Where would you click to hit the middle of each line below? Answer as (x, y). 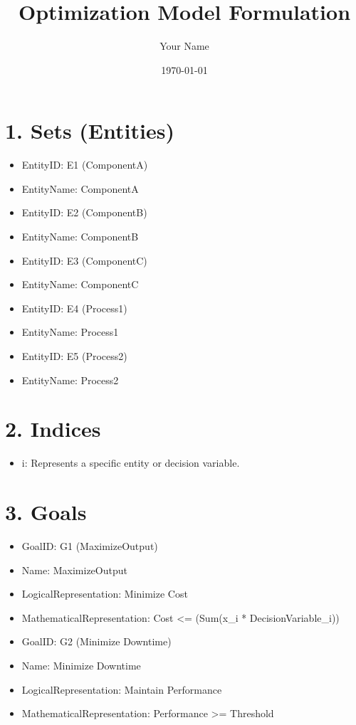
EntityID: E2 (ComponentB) (84, 212)
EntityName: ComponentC (80, 284)
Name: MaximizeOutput (74, 570)
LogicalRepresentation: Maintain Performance (122, 689)
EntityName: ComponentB (80, 237)
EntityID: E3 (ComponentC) (84, 260)
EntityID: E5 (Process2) (74, 356)
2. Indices (53, 429)
